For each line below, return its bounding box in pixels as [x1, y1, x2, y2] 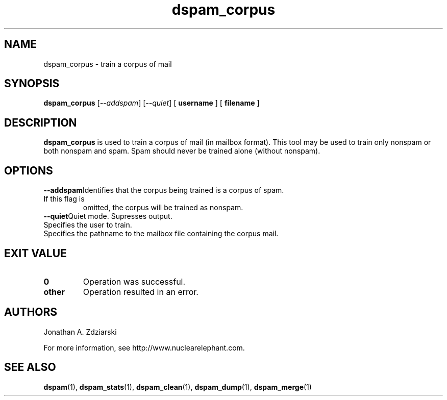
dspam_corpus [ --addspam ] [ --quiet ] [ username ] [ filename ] [43, 98, 260, 108]
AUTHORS [4, 306, 58, 319]
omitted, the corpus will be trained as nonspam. [83, 203, 243, 212]
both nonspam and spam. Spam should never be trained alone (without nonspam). [43, 146, 320, 156]
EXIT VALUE [4, 246, 67, 260]
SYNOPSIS [4, 77, 60, 90]
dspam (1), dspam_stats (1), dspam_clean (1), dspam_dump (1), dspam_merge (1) [43, 382, 312, 391]
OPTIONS [4, 164, 53, 177]
